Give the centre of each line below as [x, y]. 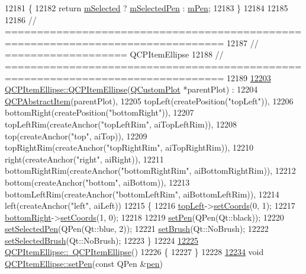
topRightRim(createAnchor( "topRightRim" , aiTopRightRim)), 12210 [129, 147]
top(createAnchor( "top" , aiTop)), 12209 [76, 136]
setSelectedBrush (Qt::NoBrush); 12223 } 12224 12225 [102, 240]
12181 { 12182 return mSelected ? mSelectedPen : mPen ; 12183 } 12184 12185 [146, 8]
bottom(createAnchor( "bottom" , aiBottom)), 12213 [97, 182]
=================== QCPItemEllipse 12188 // [114, 54]
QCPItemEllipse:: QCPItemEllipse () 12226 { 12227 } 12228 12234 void [134, 252]
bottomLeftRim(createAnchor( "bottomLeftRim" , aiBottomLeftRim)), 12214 [142, 194]
